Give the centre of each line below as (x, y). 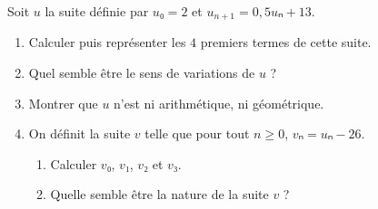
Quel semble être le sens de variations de (142, 73)
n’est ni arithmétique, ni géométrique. (219, 103)
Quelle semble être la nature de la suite (159, 194)
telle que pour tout (197, 133)
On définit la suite (80, 133)
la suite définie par (97, 11)
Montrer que (63, 103)
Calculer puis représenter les (107, 42)
